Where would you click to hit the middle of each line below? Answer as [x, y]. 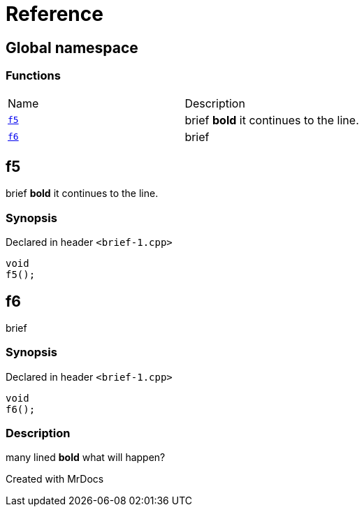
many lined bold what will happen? [86, 458]
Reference [54, 14]
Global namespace [72, 47]
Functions [33, 76]
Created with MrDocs [55, 479]
